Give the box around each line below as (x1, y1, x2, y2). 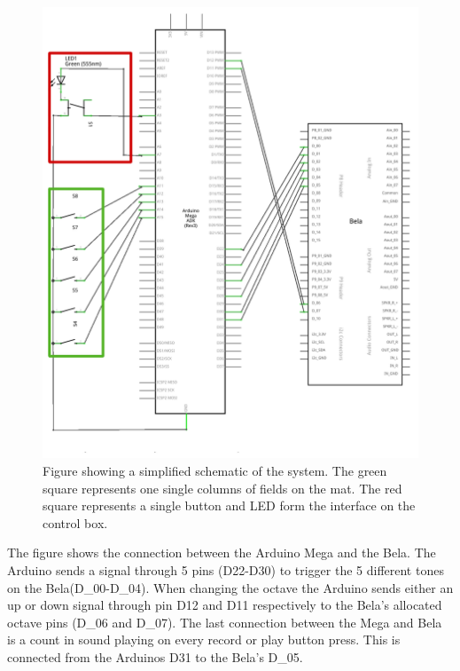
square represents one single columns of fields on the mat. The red (43, 478, 402, 497)
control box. (43, 513, 108, 532)
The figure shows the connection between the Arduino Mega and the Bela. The (7, 543, 436, 562)
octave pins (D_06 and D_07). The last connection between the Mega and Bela (7, 612, 442, 631)
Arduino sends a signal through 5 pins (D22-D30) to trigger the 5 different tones (7, 560, 444, 579)
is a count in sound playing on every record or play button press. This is (7, 630, 401, 649)
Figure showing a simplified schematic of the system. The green (43, 461, 387, 479)
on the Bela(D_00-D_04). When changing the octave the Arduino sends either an (7, 578, 454, 596)
